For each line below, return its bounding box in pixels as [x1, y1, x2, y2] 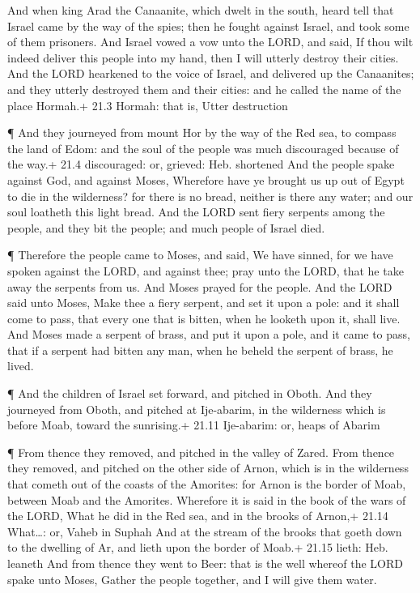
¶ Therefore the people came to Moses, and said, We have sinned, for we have [7, 246, 393, 263]
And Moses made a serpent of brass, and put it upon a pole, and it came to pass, [7, 326, 410, 343]
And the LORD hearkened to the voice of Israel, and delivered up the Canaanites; [7, 65, 414, 82]
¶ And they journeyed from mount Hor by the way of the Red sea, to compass [7, 124, 397, 141]
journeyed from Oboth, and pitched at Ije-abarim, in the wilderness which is [7, 400, 386, 417]
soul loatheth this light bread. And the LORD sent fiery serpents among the [7, 203, 385, 220]
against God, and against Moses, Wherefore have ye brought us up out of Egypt [7, 171, 405, 188]
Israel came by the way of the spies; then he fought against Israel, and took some [7, 17, 409, 34]
